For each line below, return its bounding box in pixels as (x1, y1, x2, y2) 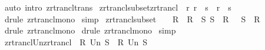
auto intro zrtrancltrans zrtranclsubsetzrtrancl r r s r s (4, 1, 231, 13)
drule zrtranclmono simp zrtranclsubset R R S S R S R (4, 12, 260, 25)
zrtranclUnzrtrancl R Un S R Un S (4, 35, 148, 48)
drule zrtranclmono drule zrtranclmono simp (4, 24, 176, 36)
